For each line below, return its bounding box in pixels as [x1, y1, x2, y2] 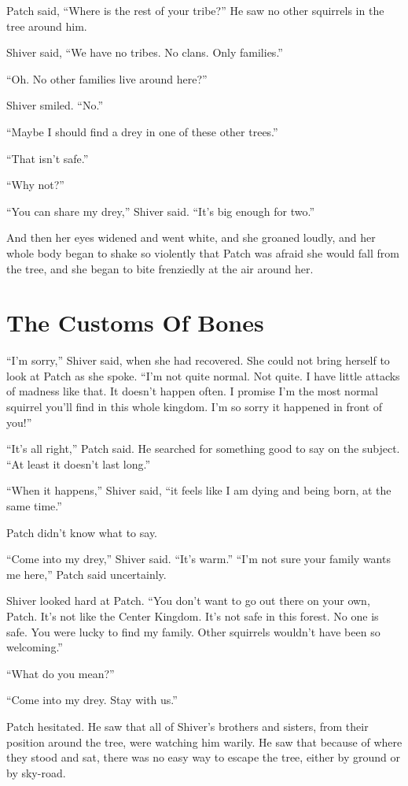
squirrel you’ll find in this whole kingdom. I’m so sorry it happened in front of [6, 399, 383, 415]
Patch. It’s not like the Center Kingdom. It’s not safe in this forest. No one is [6, 607, 379, 624]
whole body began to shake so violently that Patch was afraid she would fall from [6, 244, 399, 261]
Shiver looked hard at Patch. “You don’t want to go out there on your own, [6, 592, 370, 609]
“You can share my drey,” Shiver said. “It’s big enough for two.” [6, 202, 314, 219]
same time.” [6, 498, 62, 513]
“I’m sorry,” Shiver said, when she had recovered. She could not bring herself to [6, 352, 390, 369]
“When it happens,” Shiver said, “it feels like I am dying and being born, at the [6, 482, 391, 499]
